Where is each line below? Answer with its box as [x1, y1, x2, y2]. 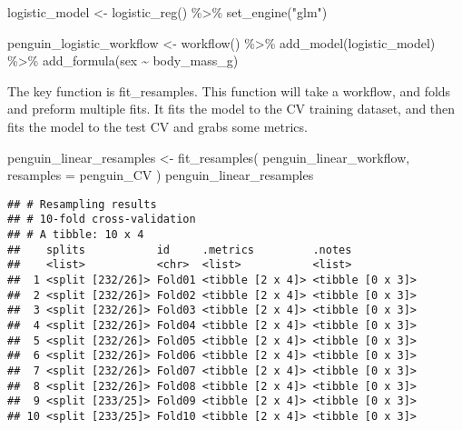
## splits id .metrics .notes [7, 243, 352, 256]
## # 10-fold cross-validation [7, 213, 196, 226]
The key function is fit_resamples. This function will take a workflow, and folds [7, 81, 451, 100]
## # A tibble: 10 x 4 [7, 228, 144, 242]
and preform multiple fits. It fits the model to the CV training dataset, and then [7, 99, 456, 118]
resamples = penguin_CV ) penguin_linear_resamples [7, 165, 314, 185]
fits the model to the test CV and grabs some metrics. [7, 116, 308, 135]
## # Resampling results [7, 197, 157, 211]
